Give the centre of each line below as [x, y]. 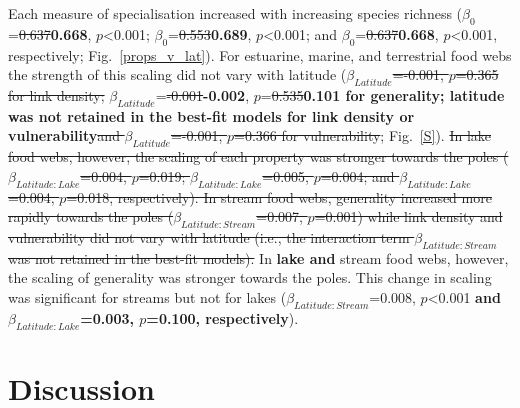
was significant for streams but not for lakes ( [147, 296]
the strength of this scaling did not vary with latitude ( [177, 74]
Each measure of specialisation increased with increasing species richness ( [235, 13]
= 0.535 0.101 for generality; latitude [382, 94]
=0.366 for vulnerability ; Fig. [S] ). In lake [363, 135]
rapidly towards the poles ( [91, 216]
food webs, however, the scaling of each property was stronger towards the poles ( [258, 156]
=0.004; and [357, 175]
